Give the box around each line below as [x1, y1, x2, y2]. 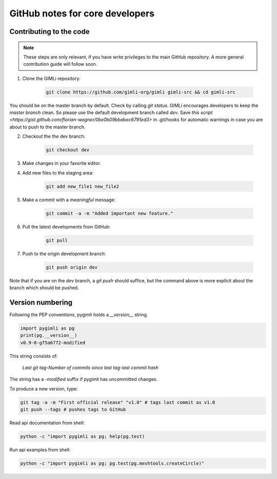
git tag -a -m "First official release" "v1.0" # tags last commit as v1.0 [20, 399, 215, 405]
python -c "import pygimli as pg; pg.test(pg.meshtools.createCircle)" [20, 461, 205, 467]
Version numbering [9, 298, 73, 306]
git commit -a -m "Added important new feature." [46, 210, 173, 216]
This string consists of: [9, 353, 58, 359]
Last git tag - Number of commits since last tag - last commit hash [22, 365, 159, 371]
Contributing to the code [9, 27, 90, 36]
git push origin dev [46, 264, 97, 270]
